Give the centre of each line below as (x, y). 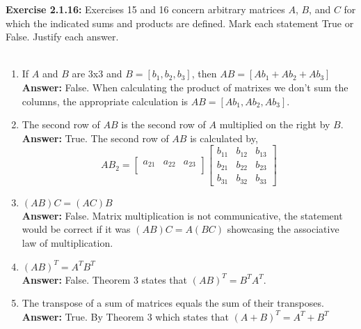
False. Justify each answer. (62, 37)
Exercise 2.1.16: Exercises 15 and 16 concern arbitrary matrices (145, 9)
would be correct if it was (76, 229)
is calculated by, (224, 138)
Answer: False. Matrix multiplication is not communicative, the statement (182, 215)
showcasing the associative (283, 229)
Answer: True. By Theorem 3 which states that (125, 316)
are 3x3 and (97, 74)
